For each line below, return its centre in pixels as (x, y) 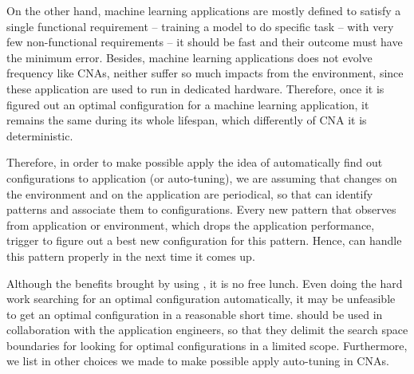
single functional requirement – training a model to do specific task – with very (200, 26)
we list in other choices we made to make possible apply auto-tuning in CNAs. (198, 361)
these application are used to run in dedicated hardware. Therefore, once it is (195, 88)
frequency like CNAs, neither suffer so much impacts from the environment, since (205, 73)
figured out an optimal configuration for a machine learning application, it (188, 104)
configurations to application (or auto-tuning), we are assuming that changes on (202, 177)
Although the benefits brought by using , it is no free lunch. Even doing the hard (205, 283)
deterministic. (40, 135)
